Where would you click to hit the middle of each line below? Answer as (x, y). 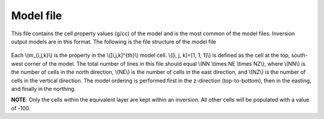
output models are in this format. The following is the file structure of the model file (113, 41)
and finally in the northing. (43, 89)
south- (300, 55)
